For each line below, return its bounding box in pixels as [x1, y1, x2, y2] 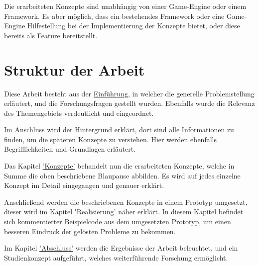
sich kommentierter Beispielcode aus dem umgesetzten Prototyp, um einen [4, 216, 231, 227]
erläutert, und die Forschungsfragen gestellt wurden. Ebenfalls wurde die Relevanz [4, 98, 255, 108]
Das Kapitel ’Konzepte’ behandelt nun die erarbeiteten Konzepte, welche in [4, 161, 235, 171]
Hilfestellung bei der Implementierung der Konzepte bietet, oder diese [27, 20, 240, 31]
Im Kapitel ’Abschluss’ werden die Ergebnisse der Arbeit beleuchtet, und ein [4, 243, 238, 253]
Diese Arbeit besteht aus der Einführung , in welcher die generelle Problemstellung [4, 88, 255, 98]
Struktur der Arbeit [4, 59, 145, 80]
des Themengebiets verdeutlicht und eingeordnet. [4, 107, 154, 118]
